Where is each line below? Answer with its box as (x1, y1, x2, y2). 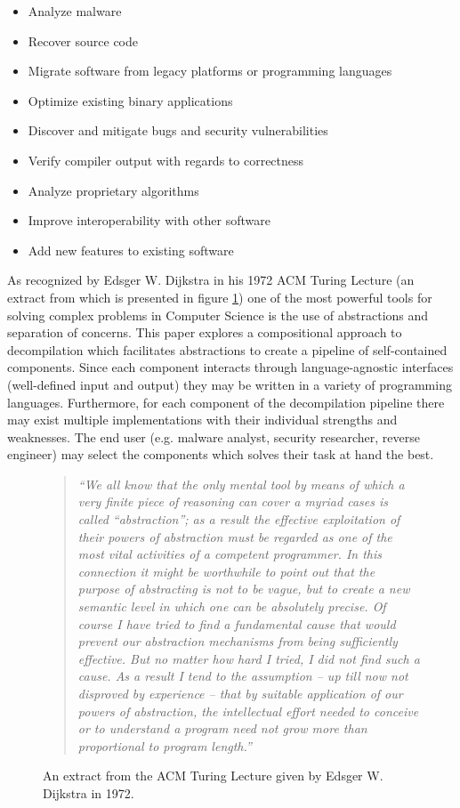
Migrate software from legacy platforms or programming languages (28, 61, 392, 80)
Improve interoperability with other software (28, 211, 270, 230)
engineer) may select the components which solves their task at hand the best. (7, 445, 434, 464)
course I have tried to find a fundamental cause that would (77, 614, 396, 633)
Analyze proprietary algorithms (28, 181, 199, 199)
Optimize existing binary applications (28, 91, 233, 109)
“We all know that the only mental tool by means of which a (77, 474, 405, 493)
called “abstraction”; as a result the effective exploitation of (77, 510, 400, 529)
